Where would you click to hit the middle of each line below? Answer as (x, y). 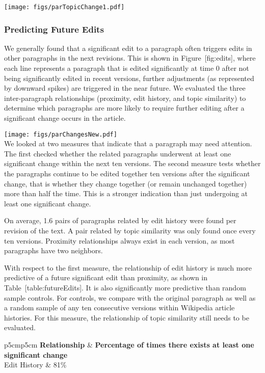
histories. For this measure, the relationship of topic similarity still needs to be (127, 317)
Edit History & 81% (35, 365)
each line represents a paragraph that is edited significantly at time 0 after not (127, 68)
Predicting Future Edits (54, 29)
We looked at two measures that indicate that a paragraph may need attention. (128, 143)
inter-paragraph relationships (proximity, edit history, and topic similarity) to (125, 98)
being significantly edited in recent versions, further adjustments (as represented (129, 78)
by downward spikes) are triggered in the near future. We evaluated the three (125, 88)
